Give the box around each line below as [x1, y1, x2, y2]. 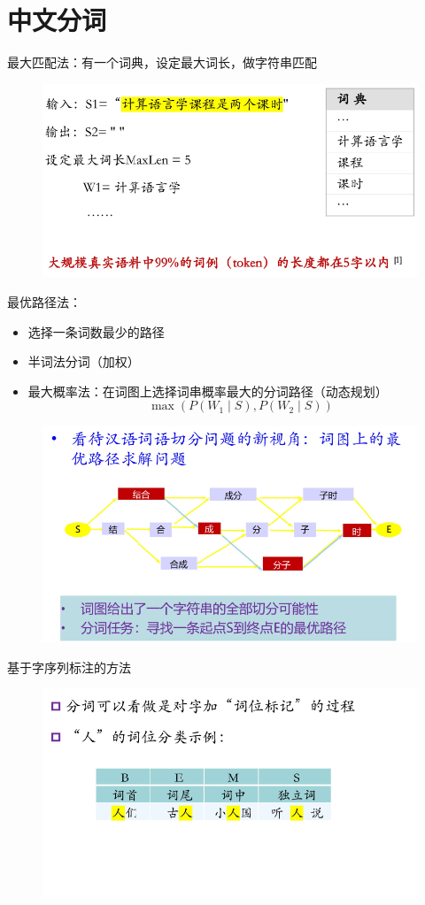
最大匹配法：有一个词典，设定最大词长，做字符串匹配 [7, 53, 317, 72]
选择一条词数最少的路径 [27, 322, 165, 341]
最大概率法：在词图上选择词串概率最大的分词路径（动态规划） [27, 381, 388, 400]
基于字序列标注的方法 [7, 657, 131, 676]
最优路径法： [7, 292, 81, 311]
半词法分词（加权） [27, 352, 140, 371]
